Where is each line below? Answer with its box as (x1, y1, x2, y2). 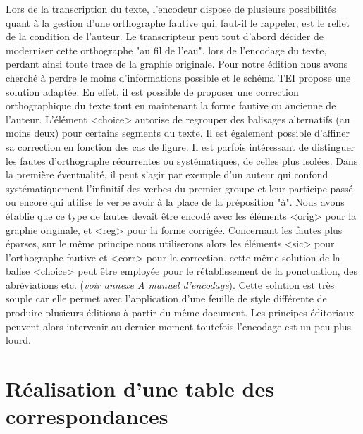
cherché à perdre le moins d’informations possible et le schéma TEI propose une (6, 70, 351, 85)
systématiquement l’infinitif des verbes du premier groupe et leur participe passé (6, 180, 353, 195)
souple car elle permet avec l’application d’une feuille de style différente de (6, 291, 327, 306)
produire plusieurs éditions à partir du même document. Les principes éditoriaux (6, 305, 355, 320)
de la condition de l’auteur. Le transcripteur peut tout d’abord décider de (6, 29, 324, 44)
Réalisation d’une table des (6, 374, 274, 403)
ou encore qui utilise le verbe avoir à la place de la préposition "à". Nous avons (6, 194, 345, 209)
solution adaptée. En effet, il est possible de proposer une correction (6, 84, 299, 99)
